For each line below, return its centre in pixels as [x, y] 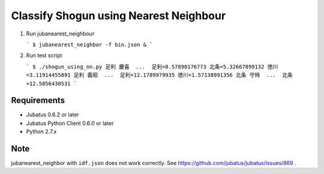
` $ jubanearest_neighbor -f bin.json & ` [89, 44]
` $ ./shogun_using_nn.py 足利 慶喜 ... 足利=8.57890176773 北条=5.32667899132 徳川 [152, 67]
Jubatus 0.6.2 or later [52, 115]
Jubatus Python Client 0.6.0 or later [70, 123]
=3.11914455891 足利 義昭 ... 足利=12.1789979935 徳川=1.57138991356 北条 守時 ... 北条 [160, 75]
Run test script [44, 55]
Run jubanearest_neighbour [60, 34]
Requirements [38, 100]
